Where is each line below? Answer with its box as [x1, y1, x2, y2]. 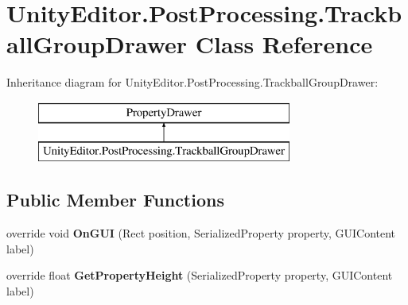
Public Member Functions [6, 187, 224, 212]
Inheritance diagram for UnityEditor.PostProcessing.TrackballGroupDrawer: [6, 74, 379, 91]
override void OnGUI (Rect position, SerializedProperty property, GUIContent [6, 225, 396, 241]
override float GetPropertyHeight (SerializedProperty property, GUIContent [6, 267, 393, 284]
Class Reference [195, 28, 373, 60]
